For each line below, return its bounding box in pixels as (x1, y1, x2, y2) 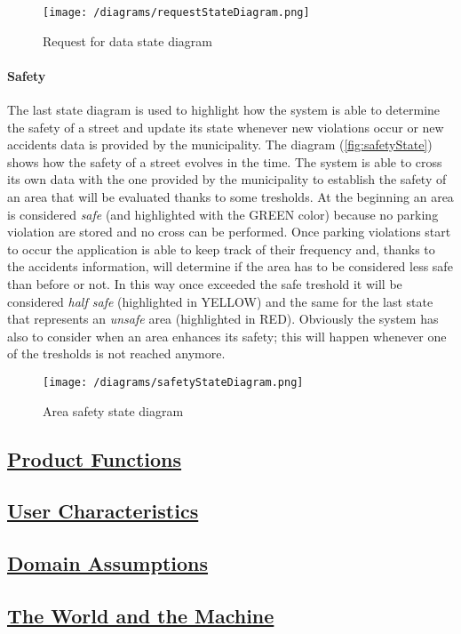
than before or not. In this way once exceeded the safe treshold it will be (7, 274, 402, 293)
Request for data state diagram (43, 31, 212, 50)
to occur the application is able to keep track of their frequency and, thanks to (7, 239, 435, 258)
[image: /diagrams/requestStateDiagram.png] (43, 6, 310, 19)
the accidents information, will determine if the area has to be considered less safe (7, 257, 453, 276)
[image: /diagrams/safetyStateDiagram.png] (43, 375, 304, 389)
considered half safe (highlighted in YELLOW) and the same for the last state (7, 292, 433, 310)
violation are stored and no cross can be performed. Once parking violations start (7, 222, 451, 241)
